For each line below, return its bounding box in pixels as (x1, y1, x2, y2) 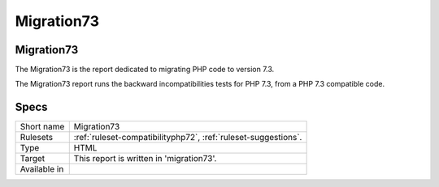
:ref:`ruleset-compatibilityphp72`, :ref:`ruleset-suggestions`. (73, 132, 302, 143)
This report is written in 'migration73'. (73, 153, 217, 164)
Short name (20, 121, 65, 133)
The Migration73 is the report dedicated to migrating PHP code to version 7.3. (15, 65, 275, 74)
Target (20, 153, 46, 164)
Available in (20, 164, 64, 175)
